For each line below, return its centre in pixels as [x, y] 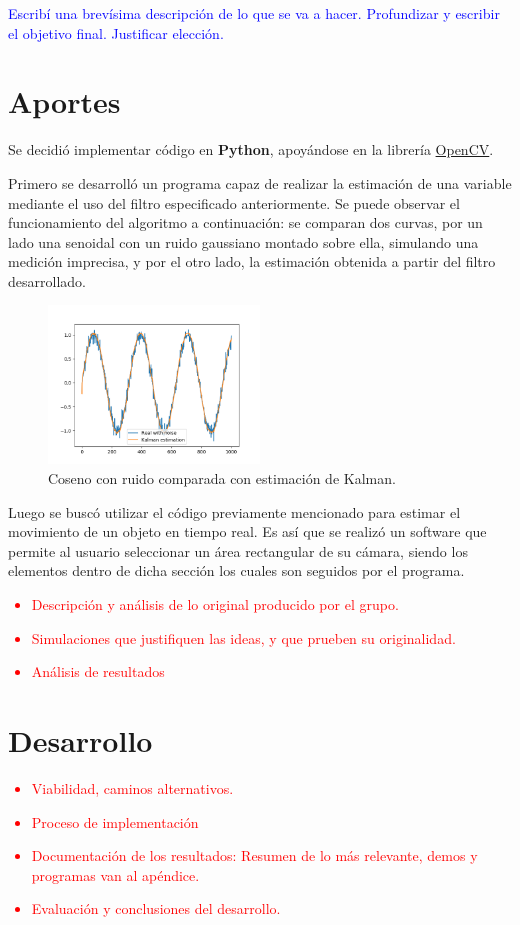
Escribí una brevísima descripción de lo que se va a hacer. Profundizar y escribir [254, 13]
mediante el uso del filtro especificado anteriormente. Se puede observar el [234, 202]
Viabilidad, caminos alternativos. [132, 787]
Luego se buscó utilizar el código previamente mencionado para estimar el [234, 511]
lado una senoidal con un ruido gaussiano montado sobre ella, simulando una [243, 241]
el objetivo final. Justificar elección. [116, 32]
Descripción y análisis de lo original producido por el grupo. [215, 604]
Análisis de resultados [98, 671]
